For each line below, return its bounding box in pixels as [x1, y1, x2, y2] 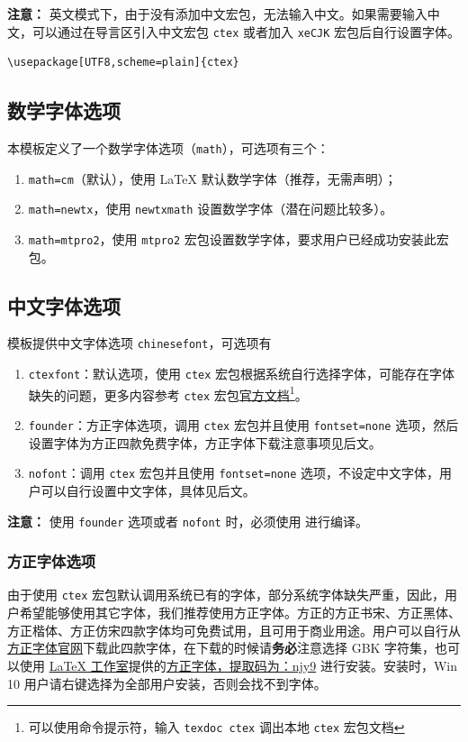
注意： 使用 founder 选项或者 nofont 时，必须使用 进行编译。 [7, 511, 369, 530]
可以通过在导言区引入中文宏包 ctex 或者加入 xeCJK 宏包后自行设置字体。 [31, 22, 461, 41]
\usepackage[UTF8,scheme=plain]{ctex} [7, 56, 239, 69]
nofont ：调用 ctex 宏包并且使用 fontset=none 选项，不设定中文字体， [28, 463, 439, 482]
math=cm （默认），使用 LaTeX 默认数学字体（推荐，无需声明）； [28, 169, 397, 188]
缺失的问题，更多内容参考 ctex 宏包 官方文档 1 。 [28, 382, 308, 404]
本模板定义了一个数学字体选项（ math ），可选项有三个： [7, 139, 329, 158]
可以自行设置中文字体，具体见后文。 [40, 481, 256, 499]
